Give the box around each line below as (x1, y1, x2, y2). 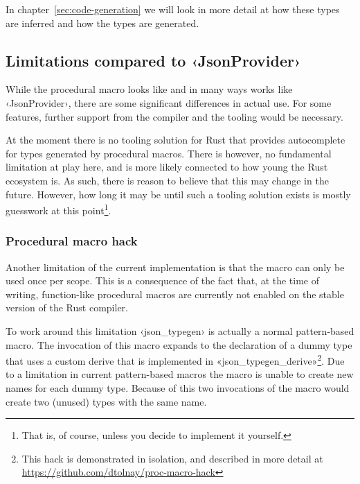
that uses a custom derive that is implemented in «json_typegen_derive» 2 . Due (6, 352, 345, 368)
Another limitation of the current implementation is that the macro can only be (6, 259, 345, 274)
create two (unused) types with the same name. (6, 394, 207, 408)
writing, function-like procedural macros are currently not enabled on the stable (6, 286, 344, 301)
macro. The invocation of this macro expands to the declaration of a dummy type (6, 337, 352, 352)
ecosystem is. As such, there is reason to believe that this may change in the (6, 173, 329, 187)
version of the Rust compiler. (6, 300, 128, 315)
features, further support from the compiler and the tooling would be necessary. (6, 109, 343, 123)
